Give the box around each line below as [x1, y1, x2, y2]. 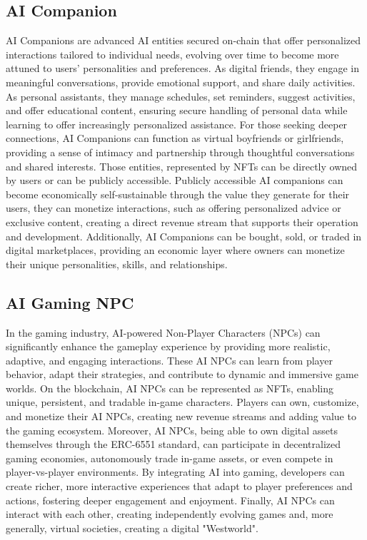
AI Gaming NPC [6, 291, 134, 313]
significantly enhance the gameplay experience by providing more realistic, [6, 339, 331, 354]
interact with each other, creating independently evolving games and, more [6, 506, 333, 521]
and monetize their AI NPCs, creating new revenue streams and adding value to [6, 409, 356, 424]
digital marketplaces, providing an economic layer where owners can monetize [6, 243, 345, 258]
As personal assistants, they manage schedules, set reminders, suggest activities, [6, 88, 356, 103]
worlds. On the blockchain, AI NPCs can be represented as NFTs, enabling [6, 380, 333, 395]
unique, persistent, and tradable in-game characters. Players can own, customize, [6, 394, 359, 409]
